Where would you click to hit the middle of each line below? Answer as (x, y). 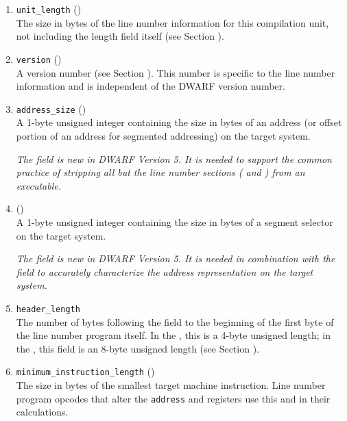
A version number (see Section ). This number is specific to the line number (176, 72)
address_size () (51, 109)
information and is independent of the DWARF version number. (151, 86)
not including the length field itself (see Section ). (120, 36)
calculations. (42, 412)
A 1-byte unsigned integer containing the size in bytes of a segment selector (175, 221)
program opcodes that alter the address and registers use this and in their (173, 398)
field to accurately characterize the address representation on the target (165, 271)
